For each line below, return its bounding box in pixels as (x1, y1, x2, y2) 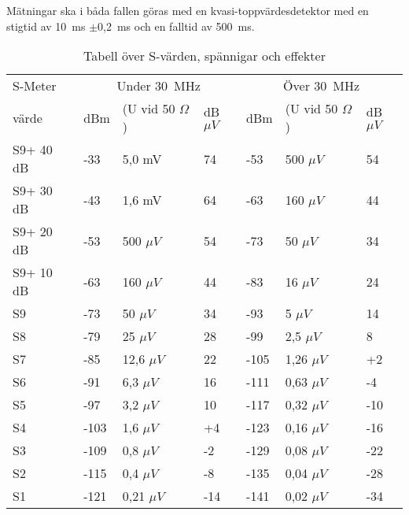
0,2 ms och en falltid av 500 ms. (98, 17, 255, 34)
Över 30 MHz (283, 76, 360, 95)
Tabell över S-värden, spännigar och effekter (83, 46, 326, 65)
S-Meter (13, 76, 57, 95)
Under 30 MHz (116, 76, 201, 95)
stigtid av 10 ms (6, 17, 86, 34)
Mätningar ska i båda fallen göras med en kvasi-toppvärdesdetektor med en (6, 2, 369, 18)
